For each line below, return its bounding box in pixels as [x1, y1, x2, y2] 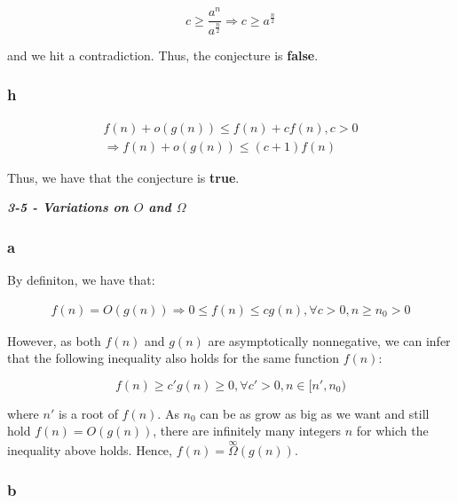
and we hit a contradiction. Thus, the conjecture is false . [7, 45, 319, 64]
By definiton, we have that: [7, 271, 155, 288]
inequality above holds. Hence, [7, 441, 172, 460]
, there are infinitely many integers [153, 421, 341, 440]
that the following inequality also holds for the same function [7, 349, 340, 367]
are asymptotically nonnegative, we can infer [208, 331, 451, 350]
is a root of [58, 404, 118, 422]
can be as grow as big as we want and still [200, 404, 430, 422]
